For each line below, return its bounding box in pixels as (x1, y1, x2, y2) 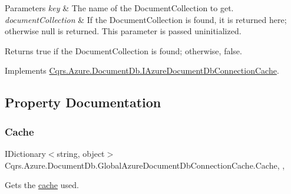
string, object (57, 147, 105, 159)
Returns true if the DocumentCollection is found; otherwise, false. (5, 44, 242, 57)
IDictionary (5, 147, 46, 159)
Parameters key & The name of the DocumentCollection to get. (5, 2, 234, 14)
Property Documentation (5, 93, 161, 111)
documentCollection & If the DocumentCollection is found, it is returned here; (5, 13, 287, 25)
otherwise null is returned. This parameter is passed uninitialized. (5, 25, 242, 37)
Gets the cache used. (5, 179, 79, 191)
